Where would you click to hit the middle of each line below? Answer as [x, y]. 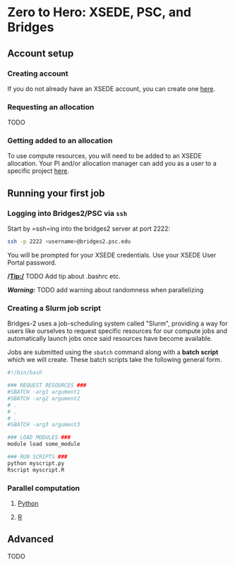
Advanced [31, 540]
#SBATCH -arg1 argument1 [44, 392]
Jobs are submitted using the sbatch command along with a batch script [113, 352]
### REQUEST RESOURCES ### [47, 385]
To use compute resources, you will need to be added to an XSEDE [105, 156]
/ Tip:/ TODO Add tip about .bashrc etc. [64, 277]
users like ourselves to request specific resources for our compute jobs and [117, 331]
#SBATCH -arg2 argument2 [44, 398]
